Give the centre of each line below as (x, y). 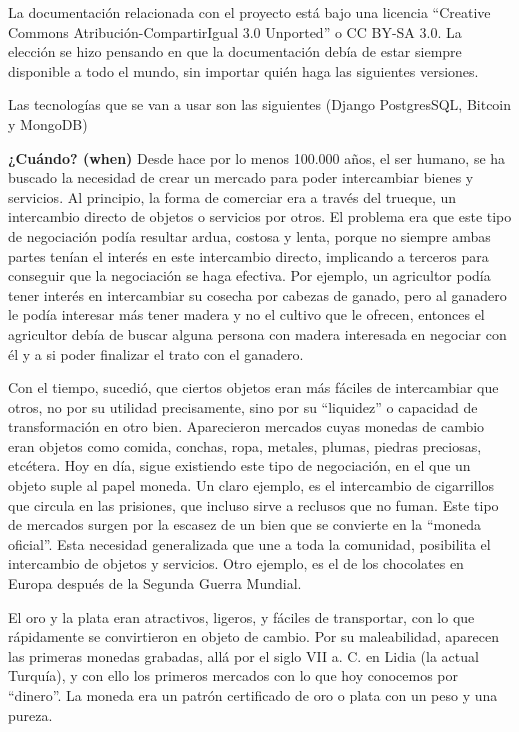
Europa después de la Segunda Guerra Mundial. (155, 583)
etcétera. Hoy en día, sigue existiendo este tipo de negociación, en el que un (239, 465)
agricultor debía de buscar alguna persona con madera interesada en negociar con (257, 333)
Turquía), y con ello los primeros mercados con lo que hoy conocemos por (233, 675)
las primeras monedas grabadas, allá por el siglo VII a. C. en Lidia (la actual (243, 655)
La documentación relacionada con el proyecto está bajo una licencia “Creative (249, 12)
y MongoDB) (48, 123)
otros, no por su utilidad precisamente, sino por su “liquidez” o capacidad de (243, 406)
